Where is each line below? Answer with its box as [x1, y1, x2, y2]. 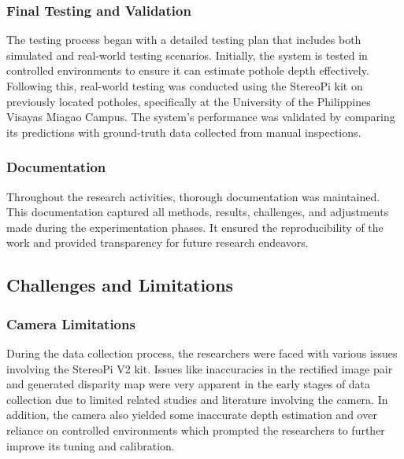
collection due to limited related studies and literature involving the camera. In [6, 391, 388, 407]
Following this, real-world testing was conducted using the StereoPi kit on [6, 78, 363, 94]
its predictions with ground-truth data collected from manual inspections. [6, 123, 361, 140]
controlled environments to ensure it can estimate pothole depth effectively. [6, 62, 369, 79]
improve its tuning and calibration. [6, 437, 175, 453]
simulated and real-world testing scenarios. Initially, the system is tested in [6, 46, 368, 63]
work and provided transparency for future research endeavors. [6, 234, 309, 251]
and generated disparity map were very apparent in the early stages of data [6, 376, 371, 392]
